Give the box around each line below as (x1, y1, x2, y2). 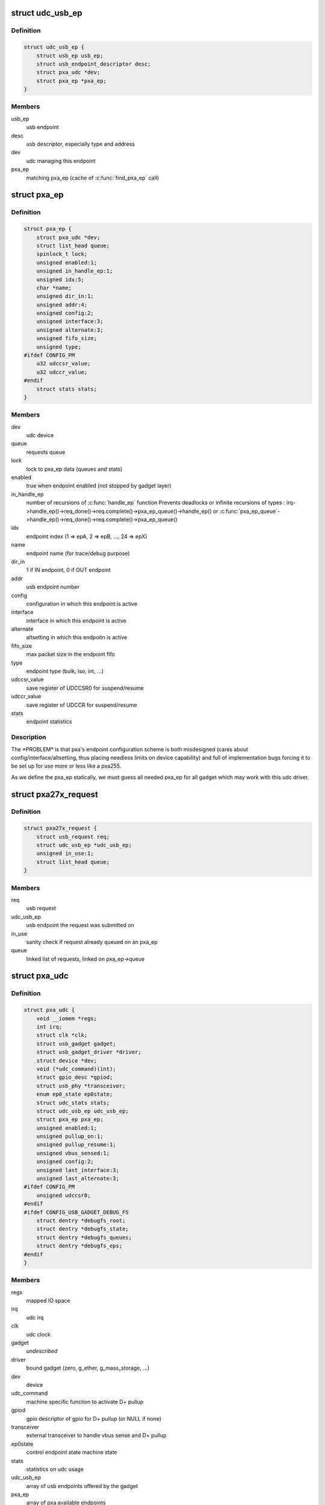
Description (11, 733, 46, 742)
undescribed (26, 1347, 58, 1354)
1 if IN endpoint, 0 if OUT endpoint (26, 566, 111, 574)
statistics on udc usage (26, 1465, 84, 1472)
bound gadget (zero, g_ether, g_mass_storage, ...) (26, 1364, 150, 1372)
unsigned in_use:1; (36, 850, 94, 857)
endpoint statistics (26, 718, 72, 725)
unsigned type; (36, 343, 81, 350)
